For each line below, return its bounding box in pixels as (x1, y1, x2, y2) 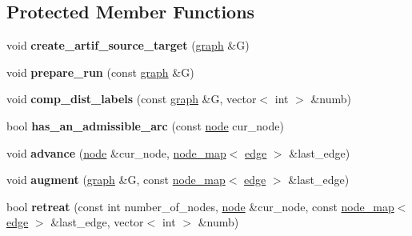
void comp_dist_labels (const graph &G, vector (6, 90, 257, 107)
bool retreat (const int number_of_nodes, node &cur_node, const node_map (6, 198, 394, 214)
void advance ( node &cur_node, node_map (6, 144, 226, 161)
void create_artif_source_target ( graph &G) (6, 37, 250, 54)
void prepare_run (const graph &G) (6, 63, 194, 80)
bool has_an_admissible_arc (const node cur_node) (6, 117, 284, 134)
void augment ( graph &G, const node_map (6, 171, 226, 188)
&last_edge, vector (50, 214, 144, 230)
